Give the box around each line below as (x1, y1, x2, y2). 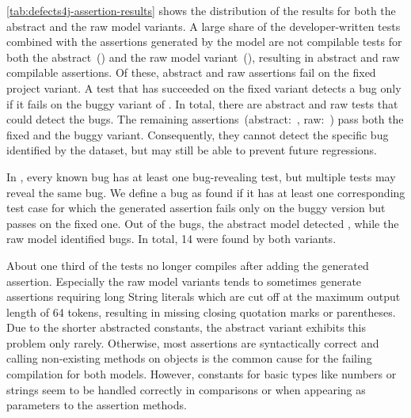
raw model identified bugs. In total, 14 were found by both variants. (6, 230, 337, 247)
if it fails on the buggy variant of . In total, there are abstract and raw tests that (6, 95, 398, 112)
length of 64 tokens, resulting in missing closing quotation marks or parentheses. (6, 303, 396, 320)
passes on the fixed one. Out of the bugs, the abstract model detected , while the (6, 215, 399, 231)
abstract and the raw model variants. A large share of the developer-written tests (6, 17, 401, 34)
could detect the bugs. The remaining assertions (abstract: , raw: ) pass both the (6, 111, 404, 127)
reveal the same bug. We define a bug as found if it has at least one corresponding (6, 184, 405, 200)
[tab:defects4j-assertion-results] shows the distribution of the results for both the (6, 2, 396, 18)
